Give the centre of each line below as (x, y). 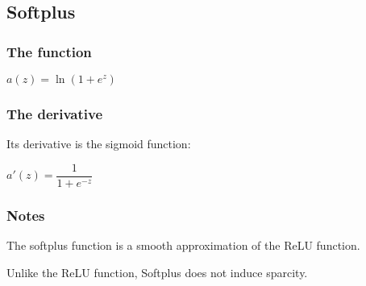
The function (49, 51)
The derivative (55, 113)
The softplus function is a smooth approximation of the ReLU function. (183, 245)
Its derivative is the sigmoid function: (99, 144)
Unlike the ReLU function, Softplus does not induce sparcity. (157, 272)
